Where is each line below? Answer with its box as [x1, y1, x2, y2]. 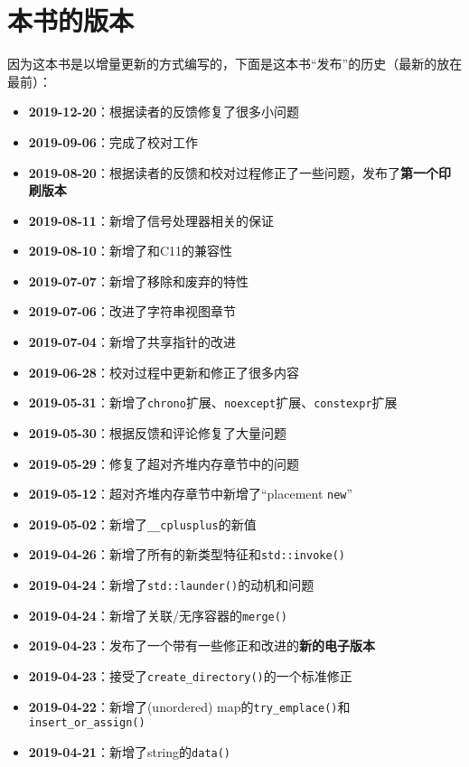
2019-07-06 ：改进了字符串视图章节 [28, 302, 236, 321]
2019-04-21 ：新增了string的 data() [28, 742, 231, 761]
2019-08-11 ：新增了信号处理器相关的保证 [28, 210, 274, 229]
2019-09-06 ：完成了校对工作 [28, 132, 198, 151]
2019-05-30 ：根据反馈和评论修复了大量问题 [28, 423, 286, 442]
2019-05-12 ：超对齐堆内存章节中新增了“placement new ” [28, 484, 353, 503]
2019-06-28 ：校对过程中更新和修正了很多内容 [28, 362, 299, 381]
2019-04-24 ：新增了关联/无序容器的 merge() [28, 605, 288, 624]
